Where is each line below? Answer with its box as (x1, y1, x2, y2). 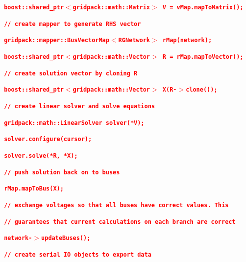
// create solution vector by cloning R (4, 70, 138, 77)
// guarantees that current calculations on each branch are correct (4, 218, 236, 225)
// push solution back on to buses (4, 168, 120, 176)
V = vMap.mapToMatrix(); (162, 4, 244, 11)
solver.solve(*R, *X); (4, 152, 78, 159)
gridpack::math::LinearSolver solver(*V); (4, 119, 145, 126)
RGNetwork (118, 37, 150, 44)
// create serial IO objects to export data (4, 251, 151, 258)
